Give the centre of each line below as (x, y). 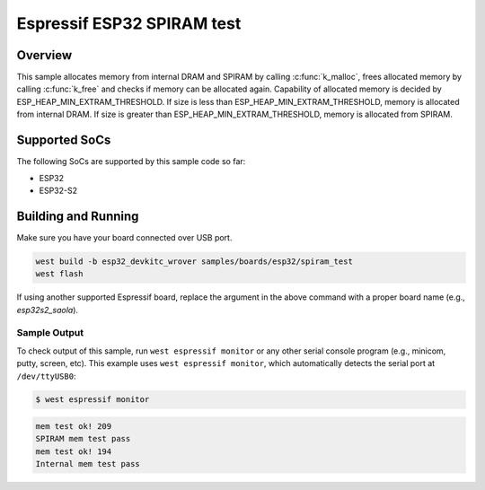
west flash (59, 274)
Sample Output (50, 333)
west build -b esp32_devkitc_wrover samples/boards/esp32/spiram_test (194, 261)
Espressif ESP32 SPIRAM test (129, 23)
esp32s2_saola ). (48, 310)
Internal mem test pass (88, 464)
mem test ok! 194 (74, 451)
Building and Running (78, 216)
